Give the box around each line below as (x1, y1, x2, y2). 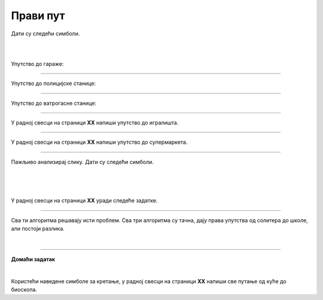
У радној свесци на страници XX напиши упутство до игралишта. (11, 119, 179, 126)
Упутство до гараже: (11, 60, 64, 67)
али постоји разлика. (11, 225, 65, 232)
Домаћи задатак (11, 255, 55, 263)
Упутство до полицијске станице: (11, 80, 96, 87)
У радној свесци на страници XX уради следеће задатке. (11, 197, 158, 204)
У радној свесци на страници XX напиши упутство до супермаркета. (11, 138, 188, 146)
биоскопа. (11, 286, 37, 293)
